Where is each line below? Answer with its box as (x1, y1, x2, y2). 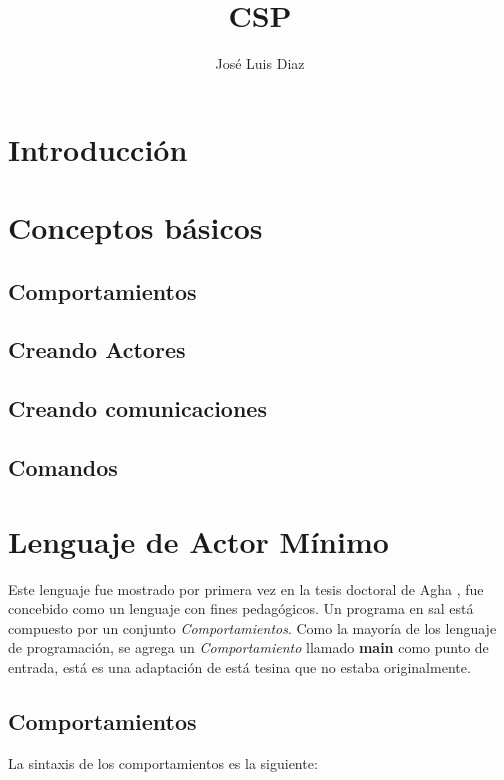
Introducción (8, 128, 188, 169)
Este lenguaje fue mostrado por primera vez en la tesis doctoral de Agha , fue (8, 578, 484, 599)
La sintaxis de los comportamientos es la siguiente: (8, 752, 318, 773)
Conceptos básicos (8, 207, 263, 248)
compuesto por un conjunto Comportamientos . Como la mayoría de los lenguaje (8, 617, 497, 638)
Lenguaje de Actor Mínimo (8, 520, 389, 561)
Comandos (8, 452, 118, 483)
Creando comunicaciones (8, 393, 267, 424)
